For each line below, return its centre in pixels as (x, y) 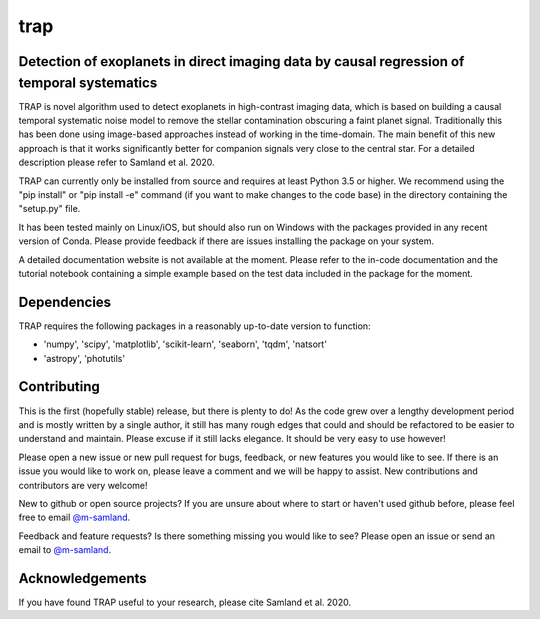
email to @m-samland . (65, 550)
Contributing (59, 386)
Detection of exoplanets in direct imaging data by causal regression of (241, 61)
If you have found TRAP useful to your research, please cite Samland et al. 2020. (185, 602)
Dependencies (65, 301)
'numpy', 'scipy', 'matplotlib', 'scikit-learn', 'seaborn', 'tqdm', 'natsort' (185, 344)
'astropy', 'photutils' (84, 358)
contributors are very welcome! (83, 485)
